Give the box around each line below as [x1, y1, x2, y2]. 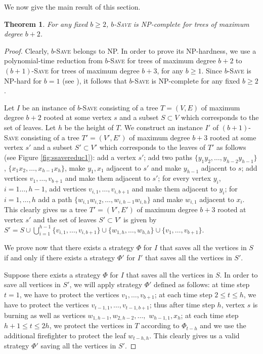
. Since [201, 65, 222, 75]
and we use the [200, 320, 246, 331]
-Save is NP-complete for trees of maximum [114, 18, 249, 29]
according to [141, 320, 180, 331]
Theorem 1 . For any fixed [4, 18, 88, 29]
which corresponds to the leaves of [99, 142, 206, 152]
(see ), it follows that [62, 75, 127, 86]
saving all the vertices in [40, 340, 116, 351]
